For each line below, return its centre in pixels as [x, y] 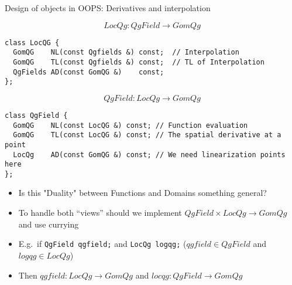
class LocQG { [32, 43]
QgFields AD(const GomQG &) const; [89, 72]
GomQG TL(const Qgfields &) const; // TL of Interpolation [139, 62]
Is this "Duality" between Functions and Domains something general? [142, 193]
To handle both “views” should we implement [100, 213]
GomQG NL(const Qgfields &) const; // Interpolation [126, 52]
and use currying [49, 224]
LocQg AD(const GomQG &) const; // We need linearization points [149, 155]
